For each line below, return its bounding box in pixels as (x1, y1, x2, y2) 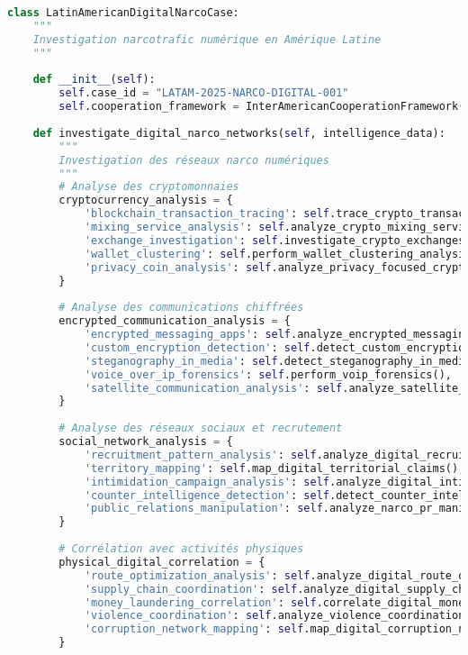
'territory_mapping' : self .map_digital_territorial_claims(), (84, 461, 465, 475)
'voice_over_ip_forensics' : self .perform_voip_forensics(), (84, 368, 452, 381)
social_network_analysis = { (58, 435, 233, 448)
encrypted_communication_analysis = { (58, 314, 292, 328)
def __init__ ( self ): (32, 73, 156, 86)
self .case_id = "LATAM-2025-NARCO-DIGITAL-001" (58, 86, 349, 100)
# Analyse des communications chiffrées (58, 301, 304, 314)
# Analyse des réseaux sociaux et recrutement (58, 422, 343, 435)
